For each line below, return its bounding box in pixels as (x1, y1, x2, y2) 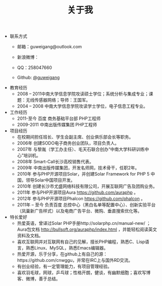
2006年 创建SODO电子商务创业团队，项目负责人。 (17, 140, 119, 146)
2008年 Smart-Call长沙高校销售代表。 (17, 159, 94, 165)
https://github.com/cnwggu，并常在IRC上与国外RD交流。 (17, 257, 133, 263)
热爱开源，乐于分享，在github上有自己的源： (17, 251, 108, 257)
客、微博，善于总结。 (17, 276, 60, 282)
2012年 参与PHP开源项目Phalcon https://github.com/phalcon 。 (17, 196, 146, 202)
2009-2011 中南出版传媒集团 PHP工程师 (17, 122, 97, 128)
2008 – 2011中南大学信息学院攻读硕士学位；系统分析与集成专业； (17, 91, 149, 97)
